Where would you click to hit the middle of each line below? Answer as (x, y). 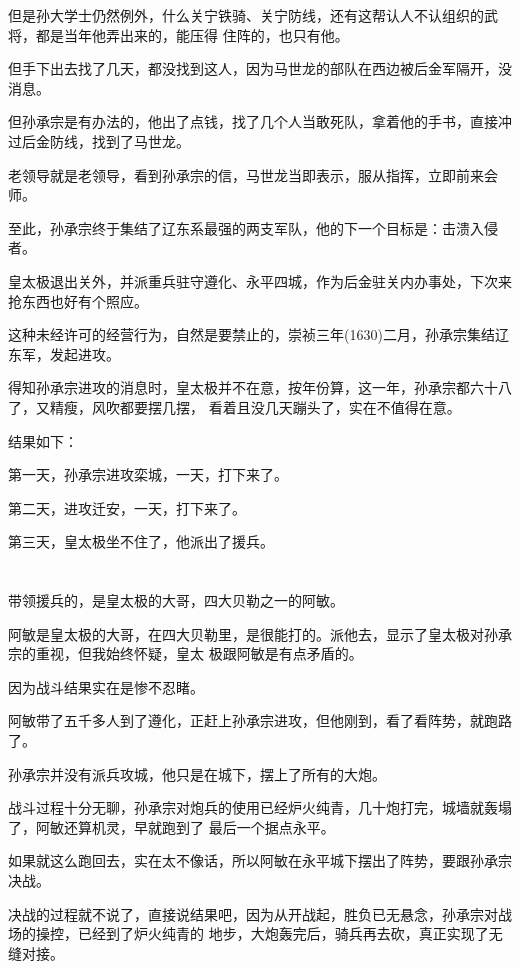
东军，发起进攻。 (64, 353)
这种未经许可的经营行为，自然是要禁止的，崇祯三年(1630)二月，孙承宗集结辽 (258, 334)
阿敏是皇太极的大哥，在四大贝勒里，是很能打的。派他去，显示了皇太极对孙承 (260, 633)
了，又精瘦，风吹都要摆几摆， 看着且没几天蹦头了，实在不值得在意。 (234, 406)
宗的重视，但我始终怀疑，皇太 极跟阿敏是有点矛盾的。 (185, 653)
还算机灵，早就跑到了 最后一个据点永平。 (199, 826)
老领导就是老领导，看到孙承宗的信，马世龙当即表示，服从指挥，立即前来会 (253, 174)
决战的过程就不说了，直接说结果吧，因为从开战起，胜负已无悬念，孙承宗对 (253, 913)
